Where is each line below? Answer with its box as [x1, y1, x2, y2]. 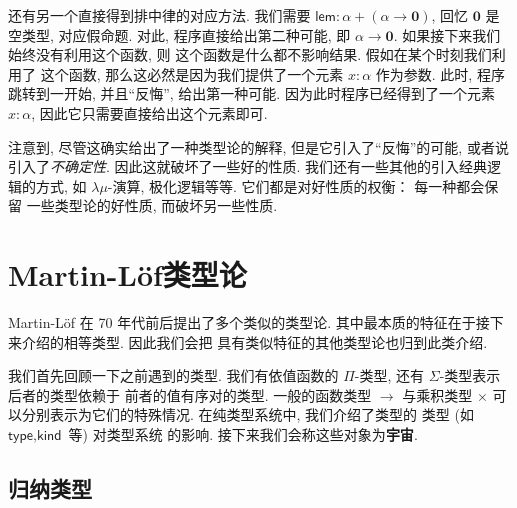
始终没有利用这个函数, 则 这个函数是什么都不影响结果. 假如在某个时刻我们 [8, 44, 492, 65]
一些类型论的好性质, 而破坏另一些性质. [26, 195, 278, 216]
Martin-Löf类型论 [8, 254, 247, 295]
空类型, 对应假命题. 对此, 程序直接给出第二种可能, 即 [8, 24, 351, 45]
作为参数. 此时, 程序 [375, 63, 505, 84]
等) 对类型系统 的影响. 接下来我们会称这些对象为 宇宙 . [68, 424, 418, 445]
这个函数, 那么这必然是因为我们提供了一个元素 [40, 63, 344, 84]
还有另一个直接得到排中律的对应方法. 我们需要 [8, 5, 311, 25]
